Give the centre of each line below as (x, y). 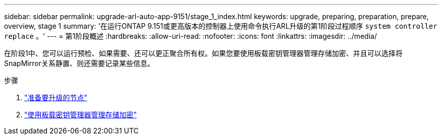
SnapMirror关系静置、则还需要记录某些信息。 (79, 63)
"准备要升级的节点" (56, 97)
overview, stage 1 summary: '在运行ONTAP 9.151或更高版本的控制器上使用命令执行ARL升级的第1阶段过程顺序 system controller (221, 26)
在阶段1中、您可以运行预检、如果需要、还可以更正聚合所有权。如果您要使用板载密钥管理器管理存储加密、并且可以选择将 (203, 53)
